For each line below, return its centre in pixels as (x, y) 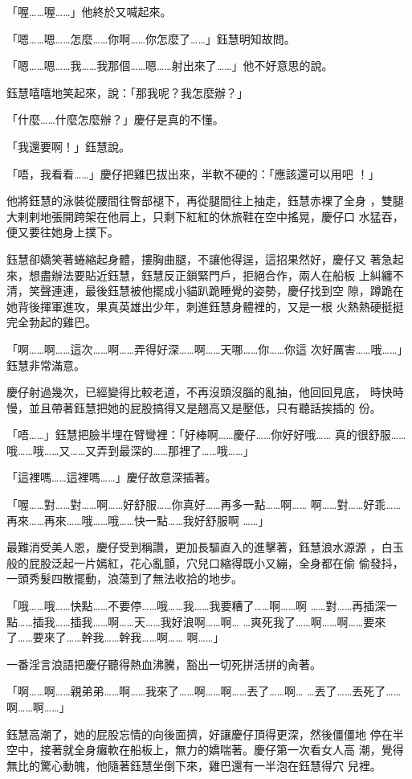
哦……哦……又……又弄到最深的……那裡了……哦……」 (131, 450)
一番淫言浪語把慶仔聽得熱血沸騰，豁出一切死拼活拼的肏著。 (164, 664)
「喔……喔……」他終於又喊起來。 (89, 11)
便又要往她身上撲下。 (63, 232)
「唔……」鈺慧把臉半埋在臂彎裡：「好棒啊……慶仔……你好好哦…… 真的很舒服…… (206, 435)
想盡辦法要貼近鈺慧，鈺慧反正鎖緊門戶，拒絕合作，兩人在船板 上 (199, 275)
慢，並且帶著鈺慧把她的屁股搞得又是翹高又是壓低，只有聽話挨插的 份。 (194, 407)
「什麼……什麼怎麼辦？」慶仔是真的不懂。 (115, 119)
